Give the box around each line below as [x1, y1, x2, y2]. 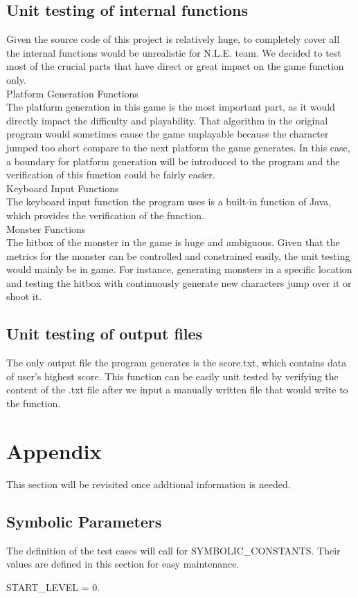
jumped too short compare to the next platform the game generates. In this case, [6, 140, 350, 154]
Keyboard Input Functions [6, 180, 119, 195]
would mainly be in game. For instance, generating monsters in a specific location [6, 262, 352, 277]
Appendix [6, 436, 102, 465]
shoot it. [6, 289, 42, 303]
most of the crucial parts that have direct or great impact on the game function [6, 59, 344, 73]
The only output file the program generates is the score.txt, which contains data [6, 355, 347, 370]
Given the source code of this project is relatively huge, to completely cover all [6, 32, 340, 46]
